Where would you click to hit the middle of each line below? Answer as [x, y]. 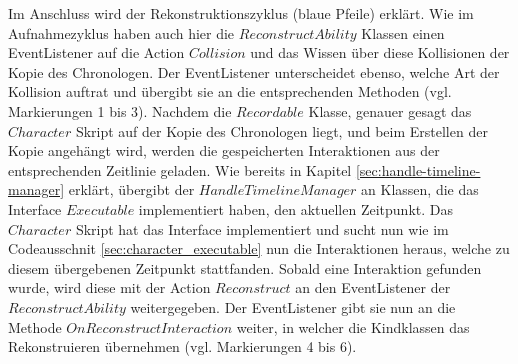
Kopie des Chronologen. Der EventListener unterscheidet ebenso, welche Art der [254, 71]
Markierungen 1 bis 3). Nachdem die [120, 110]
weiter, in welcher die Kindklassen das [353, 326]
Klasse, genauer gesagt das [390, 110]
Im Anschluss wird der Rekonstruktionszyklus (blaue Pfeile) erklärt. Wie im [241, 13]
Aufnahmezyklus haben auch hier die [121, 32]
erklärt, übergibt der [131, 189]
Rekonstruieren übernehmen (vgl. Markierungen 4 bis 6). [182, 346]
